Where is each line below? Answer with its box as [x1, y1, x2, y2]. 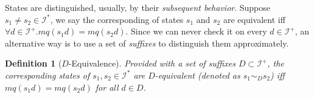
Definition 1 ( [5, 57, 62, 70]
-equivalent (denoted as [155, 68, 240, 81]
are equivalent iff [223, 13, 285, 25]
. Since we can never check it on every [125, 25, 267, 38]
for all [95, 80, 119, 93]
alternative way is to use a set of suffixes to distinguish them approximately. [5, 36, 289, 49]
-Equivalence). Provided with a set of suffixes [68, 57, 235, 70]
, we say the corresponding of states [50, 13, 184, 25]
